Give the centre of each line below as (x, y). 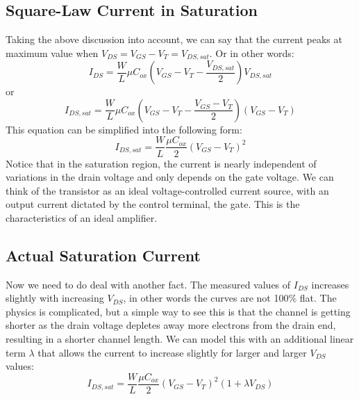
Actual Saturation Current (103, 255)
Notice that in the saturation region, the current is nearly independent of (161, 163)
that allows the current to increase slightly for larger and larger (172, 352)
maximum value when (52, 52)
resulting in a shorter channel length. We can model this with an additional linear (180, 339)
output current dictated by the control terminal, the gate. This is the (153, 204)
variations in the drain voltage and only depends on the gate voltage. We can (170, 177)
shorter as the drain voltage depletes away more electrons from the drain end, (171, 325)
